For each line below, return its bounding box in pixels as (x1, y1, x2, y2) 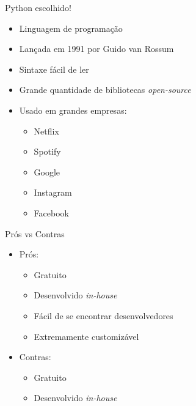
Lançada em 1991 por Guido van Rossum (19, 42, 174, 55)
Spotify (34, 145, 61, 158)
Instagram (34, 186, 72, 199)
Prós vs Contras (5, 227, 65, 240)
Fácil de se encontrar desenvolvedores (34, 309, 173, 322)
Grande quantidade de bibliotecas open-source (19, 83, 191, 96)
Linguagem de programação (19, 21, 123, 34)
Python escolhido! (5, 1, 71, 13)
